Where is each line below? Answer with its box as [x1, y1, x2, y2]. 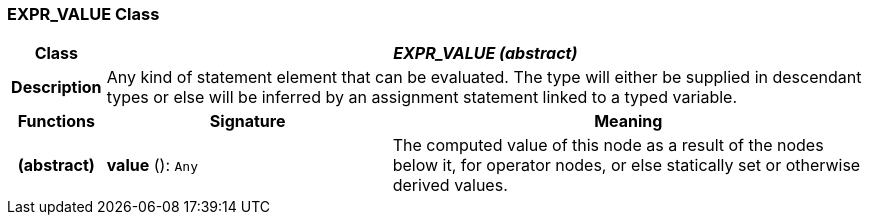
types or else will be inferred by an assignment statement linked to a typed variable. [106, 87, 738, 108]
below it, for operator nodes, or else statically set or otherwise [392, 155, 861, 176]
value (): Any [106, 155, 198, 176]
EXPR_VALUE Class [7, 4, 160, 24]
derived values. [392, 175, 508, 196]
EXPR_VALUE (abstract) [393, 43, 578, 64]
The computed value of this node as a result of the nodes [392, 135, 824, 156]
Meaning [594, 111, 663, 132]
